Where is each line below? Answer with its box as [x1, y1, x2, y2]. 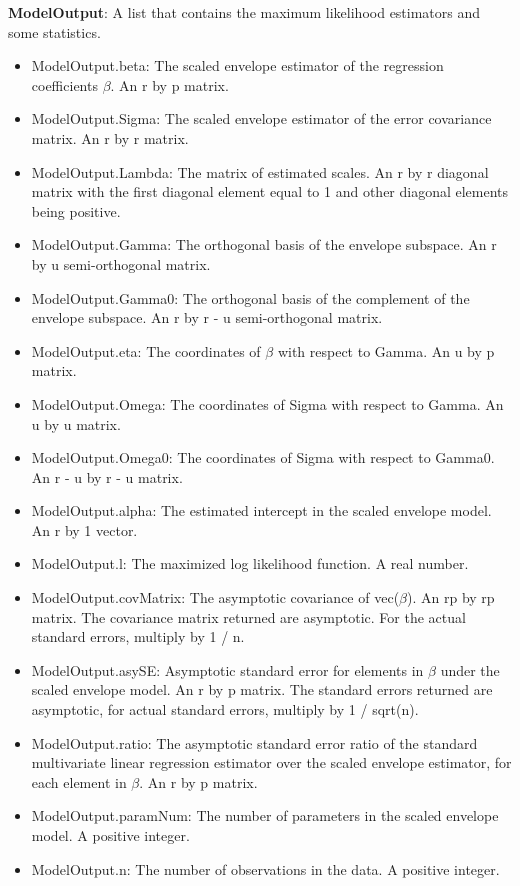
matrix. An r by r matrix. [31, 127, 189, 148]
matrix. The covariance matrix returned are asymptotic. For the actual [31, 606, 466, 627]
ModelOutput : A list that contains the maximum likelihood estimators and [8, 2, 481, 22]
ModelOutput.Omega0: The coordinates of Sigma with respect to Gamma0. [31, 447, 495, 468]
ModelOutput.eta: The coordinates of [31, 340, 261, 361]
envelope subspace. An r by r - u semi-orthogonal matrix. [31, 307, 383, 328]
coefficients [31, 74, 98, 95]
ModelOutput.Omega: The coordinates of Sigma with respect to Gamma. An [31, 393, 504, 414]
